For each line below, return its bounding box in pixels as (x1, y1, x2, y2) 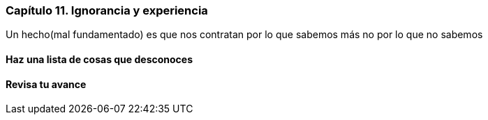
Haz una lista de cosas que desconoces (6, 53, 193, 65)
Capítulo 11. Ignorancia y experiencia (6, 3, 208, 17)
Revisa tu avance (6, 78, 87, 90)
